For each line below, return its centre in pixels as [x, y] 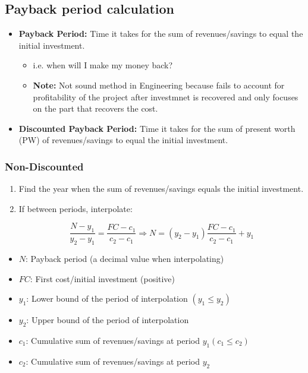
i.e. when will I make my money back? [103, 65]
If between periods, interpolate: [76, 208]
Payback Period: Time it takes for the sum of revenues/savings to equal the [161, 34]
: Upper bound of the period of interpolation [108, 320]
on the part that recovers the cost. [95, 108]
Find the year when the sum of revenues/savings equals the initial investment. [161, 189]
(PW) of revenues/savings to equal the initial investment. [123, 140]
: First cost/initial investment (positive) [103, 278]
